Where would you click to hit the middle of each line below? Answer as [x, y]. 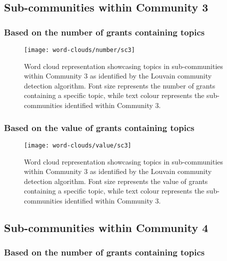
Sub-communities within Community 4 [106, 227]
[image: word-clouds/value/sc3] [78, 145]
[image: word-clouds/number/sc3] [79, 50]
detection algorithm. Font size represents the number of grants [120, 85]
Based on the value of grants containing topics [99, 127]
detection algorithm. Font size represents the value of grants [116, 181]
